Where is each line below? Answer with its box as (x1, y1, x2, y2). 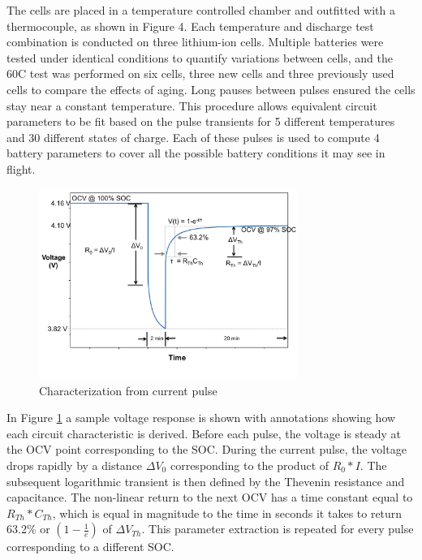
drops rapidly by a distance (6, 456, 143, 473)
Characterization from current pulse (39, 381, 217, 398)
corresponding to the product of (170, 456, 329, 473)
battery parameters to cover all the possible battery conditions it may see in (6, 144, 385, 162)
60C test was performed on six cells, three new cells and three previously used (6, 65, 394, 82)
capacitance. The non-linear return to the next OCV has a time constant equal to (6, 489, 413, 506)
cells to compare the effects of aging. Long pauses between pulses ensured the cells (6, 80, 416, 97)
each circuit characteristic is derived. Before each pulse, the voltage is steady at (6, 424, 402, 442)
